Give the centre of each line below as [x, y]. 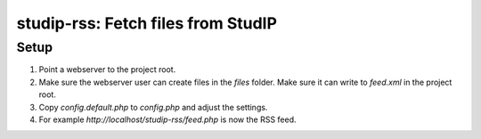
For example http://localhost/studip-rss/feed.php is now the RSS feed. [168, 119]
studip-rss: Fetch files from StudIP [147, 23]
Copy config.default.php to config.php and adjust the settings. [153, 107]
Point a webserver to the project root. [107, 69]
